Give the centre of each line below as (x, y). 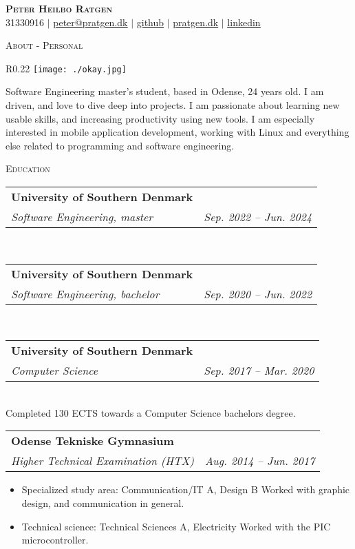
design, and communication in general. (103, 503)
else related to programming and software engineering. (120, 145)
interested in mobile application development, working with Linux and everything (177, 132)
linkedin (244, 22)
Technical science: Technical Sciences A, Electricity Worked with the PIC (176, 526)
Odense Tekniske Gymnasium (93, 441)
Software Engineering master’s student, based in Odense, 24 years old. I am (165, 91)
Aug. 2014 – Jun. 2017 (260, 461)
